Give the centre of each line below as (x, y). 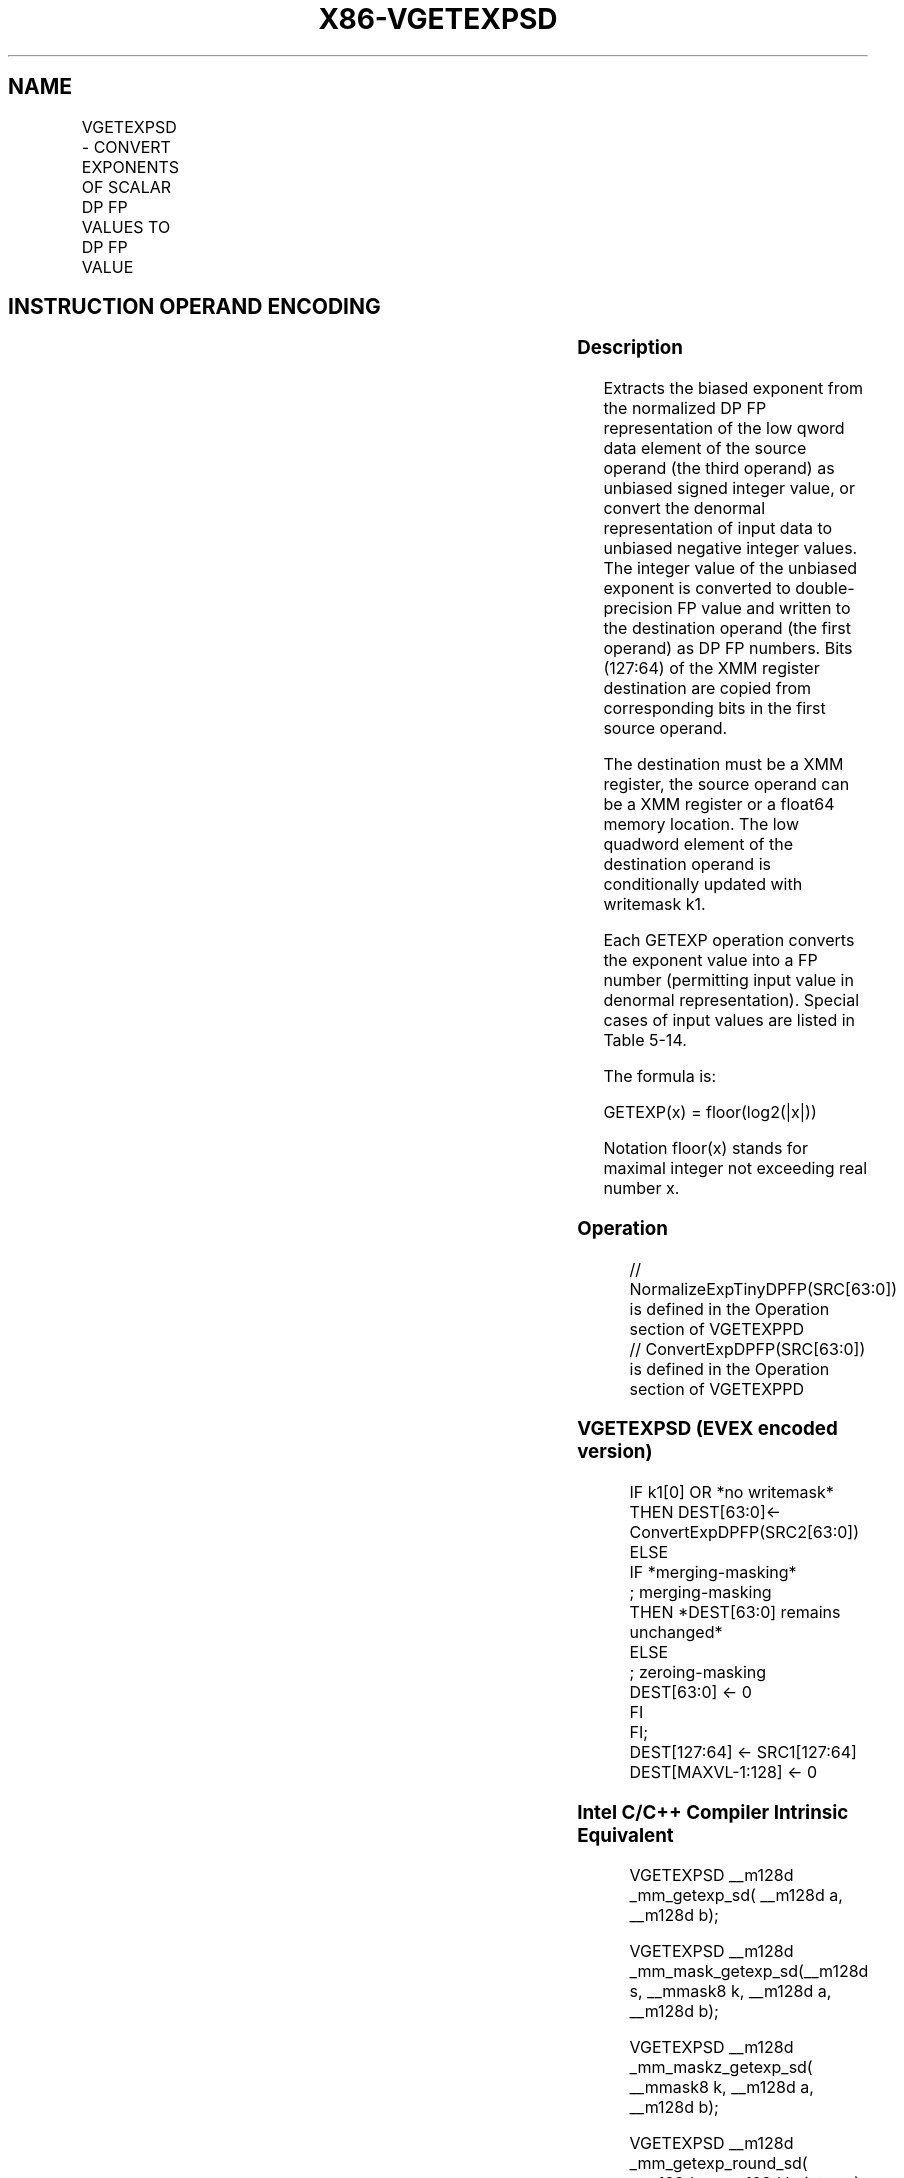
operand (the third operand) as (719, 468)
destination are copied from (707, 688)
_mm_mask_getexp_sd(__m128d (749, 1971)
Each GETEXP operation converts (729, 940)
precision (638, 608)
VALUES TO (126, 226)
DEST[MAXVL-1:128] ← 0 (723, 1772)
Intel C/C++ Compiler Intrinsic (713, 1812)
